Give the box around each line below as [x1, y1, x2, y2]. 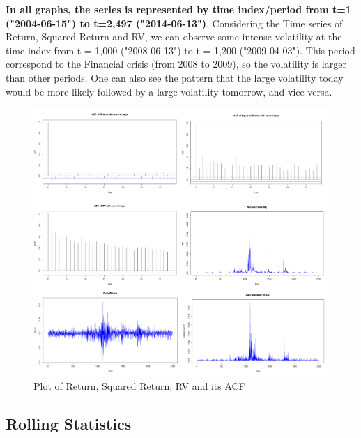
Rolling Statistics [6, 412, 132, 434]
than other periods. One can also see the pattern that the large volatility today [6, 70, 344, 84]
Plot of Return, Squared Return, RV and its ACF [33, 378, 245, 393]
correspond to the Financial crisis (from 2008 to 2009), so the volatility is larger [6, 56, 346, 71]
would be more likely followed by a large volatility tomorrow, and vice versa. [6, 84, 332, 98]
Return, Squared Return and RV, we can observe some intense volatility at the [6, 29, 342, 44]
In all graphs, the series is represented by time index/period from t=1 [6, 2, 351, 16]
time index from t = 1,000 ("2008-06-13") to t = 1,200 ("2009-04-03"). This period [6, 43, 355, 57]
